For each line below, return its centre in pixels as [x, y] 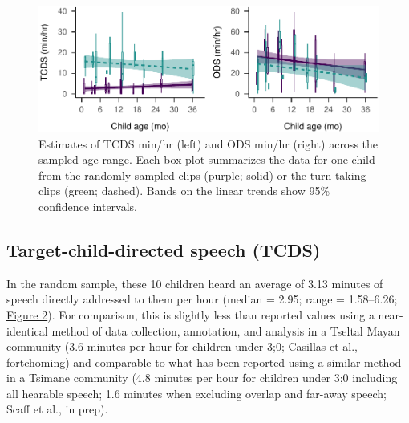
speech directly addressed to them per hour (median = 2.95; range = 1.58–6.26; [202, 299]
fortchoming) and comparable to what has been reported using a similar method [204, 362]
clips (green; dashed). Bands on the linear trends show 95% [184, 191]
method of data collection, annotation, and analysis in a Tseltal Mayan [226, 330]
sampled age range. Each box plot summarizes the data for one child [207, 159]
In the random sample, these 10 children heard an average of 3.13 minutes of [195, 283]
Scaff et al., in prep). [57, 409]
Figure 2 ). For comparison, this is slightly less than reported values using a [190, 314]
